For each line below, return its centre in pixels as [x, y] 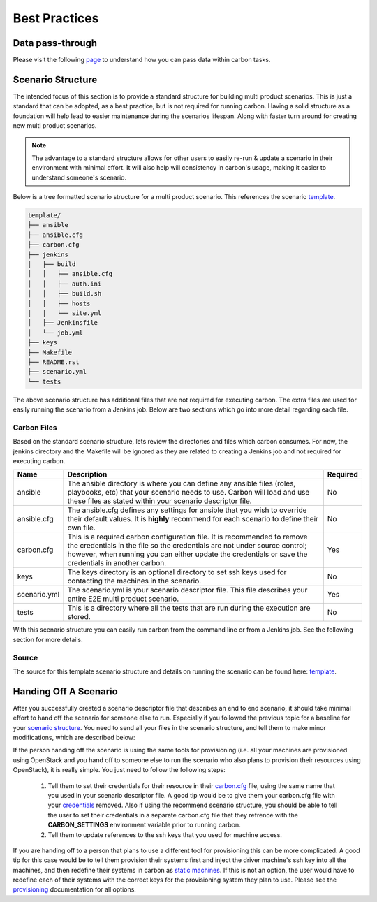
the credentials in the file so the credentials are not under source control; [187, 546]
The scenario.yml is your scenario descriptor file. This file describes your [187, 590]
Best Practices [56, 18]
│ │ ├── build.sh [65, 294]
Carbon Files [35, 428]
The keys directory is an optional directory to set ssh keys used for [177, 572]
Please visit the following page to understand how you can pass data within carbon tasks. [142, 60]
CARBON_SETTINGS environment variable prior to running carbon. [144, 825]
